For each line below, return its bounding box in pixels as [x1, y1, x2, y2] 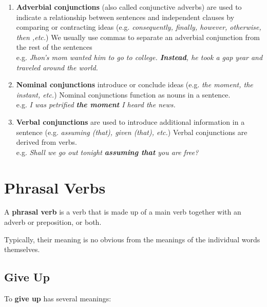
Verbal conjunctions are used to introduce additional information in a [16, 116, 245, 127]
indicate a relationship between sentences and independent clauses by [16, 11, 235, 22]
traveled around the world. [16, 62, 98, 72]
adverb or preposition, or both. [4, 217, 102, 227]
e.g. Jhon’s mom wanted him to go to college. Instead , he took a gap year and [16, 51, 263, 62]
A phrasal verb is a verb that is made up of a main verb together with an [4, 206, 241, 217]
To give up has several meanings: [4, 293, 111, 304]
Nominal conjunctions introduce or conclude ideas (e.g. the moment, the [16, 79, 253, 90]
